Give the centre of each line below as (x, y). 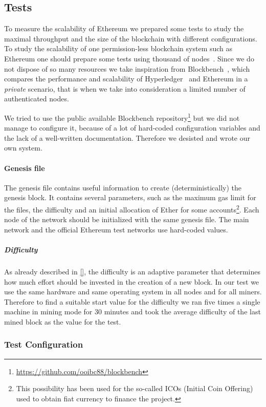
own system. (23, 148)
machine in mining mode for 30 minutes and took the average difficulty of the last (132, 312)
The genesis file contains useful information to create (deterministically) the (123, 187)
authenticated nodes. (37, 99)
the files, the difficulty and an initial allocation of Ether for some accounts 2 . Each (132, 208)
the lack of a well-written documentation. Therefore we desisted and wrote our (127, 137)
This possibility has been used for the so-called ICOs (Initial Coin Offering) (135, 388)
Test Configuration (44, 344)
